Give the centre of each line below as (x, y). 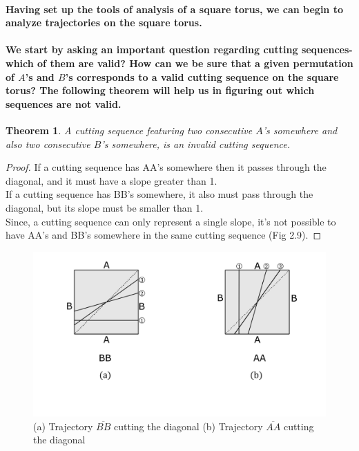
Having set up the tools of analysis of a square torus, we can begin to (174, 9)
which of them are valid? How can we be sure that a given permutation (179, 63)
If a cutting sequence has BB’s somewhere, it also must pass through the (159, 194)
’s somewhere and (300, 130)
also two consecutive (48, 144)
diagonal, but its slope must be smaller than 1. (105, 207)
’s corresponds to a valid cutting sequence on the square (202, 76)
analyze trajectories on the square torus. (104, 22)
